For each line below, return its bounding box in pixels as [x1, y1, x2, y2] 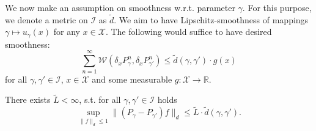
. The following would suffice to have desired [105, 25, 272, 38]
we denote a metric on [5, 13, 88, 26]
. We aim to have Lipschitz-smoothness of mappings [114, 13, 309, 26]
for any [53, 25, 80, 38]
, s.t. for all [79, 93, 121, 106]
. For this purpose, [242, 1, 312, 13]
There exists [5, 93, 51, 106]
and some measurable [92, 72, 172, 85]
